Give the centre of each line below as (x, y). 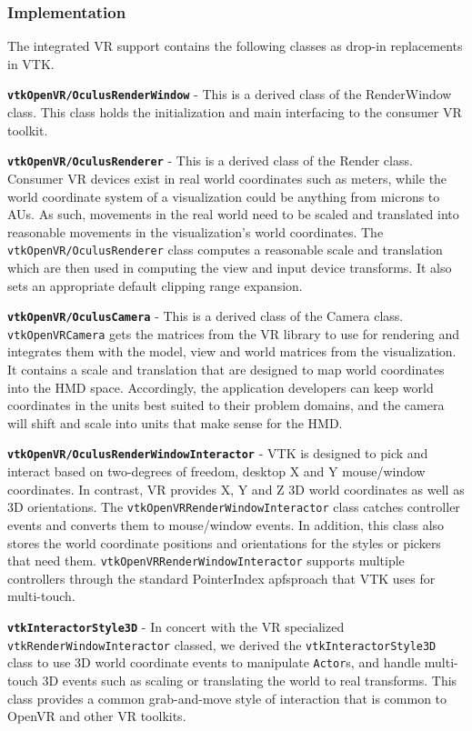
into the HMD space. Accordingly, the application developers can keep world (221, 387)
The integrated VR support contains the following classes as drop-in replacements (235, 46)
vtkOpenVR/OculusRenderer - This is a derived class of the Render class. (210, 160)
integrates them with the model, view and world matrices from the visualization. (232, 351)
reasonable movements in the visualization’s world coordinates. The (196, 231)
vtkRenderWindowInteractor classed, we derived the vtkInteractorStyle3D (222, 644)
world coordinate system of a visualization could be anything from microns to (224, 196)
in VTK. (31, 63)
